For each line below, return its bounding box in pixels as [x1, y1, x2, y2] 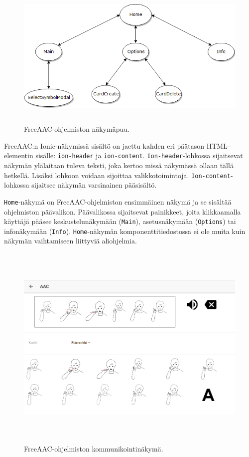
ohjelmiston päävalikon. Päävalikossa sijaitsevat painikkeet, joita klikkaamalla [4, 206, 241, 217]
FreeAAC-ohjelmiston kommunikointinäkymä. [24, 443, 163, 454]
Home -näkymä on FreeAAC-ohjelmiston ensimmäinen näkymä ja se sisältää [4, 196, 232, 207]
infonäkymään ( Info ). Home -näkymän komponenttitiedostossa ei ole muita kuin [4, 226, 246, 236]
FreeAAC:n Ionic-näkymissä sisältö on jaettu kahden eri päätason [4, 140, 204, 151]
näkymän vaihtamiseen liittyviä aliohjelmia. [4, 235, 137, 246]
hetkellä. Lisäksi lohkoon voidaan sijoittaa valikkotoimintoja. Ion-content [4, 170, 231, 180]
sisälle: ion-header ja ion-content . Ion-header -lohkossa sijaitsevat [35, 150, 243, 161]
